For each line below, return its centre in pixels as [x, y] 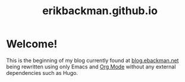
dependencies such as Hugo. [42, 73]
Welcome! [32, 44]
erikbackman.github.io [100, 11]
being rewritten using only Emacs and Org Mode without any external [91, 67]
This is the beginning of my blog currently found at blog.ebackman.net [93, 60]
